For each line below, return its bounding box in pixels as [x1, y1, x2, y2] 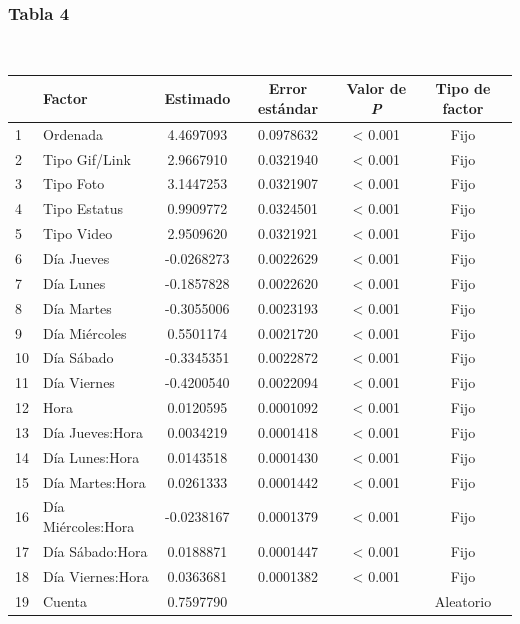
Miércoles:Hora [43, 516, 135, 536]
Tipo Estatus [43, 198, 124, 219]
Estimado [164, 88, 231, 109]
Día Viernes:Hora [43, 565, 149, 586]
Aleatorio [434, 590, 492, 611]
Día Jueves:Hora [43, 421, 144, 442]
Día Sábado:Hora [43, 540, 148, 561]
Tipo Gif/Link [43, 148, 131, 169]
